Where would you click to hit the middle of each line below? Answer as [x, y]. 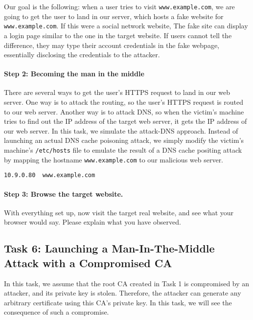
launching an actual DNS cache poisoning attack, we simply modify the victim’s [124, 140]
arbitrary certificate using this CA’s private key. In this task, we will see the [118, 302]
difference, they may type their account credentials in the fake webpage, [112, 45]
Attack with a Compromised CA [88, 263]
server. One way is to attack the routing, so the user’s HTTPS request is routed [124, 102]
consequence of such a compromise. [57, 312]
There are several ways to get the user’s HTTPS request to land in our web [117, 92]
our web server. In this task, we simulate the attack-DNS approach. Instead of [121, 130]
